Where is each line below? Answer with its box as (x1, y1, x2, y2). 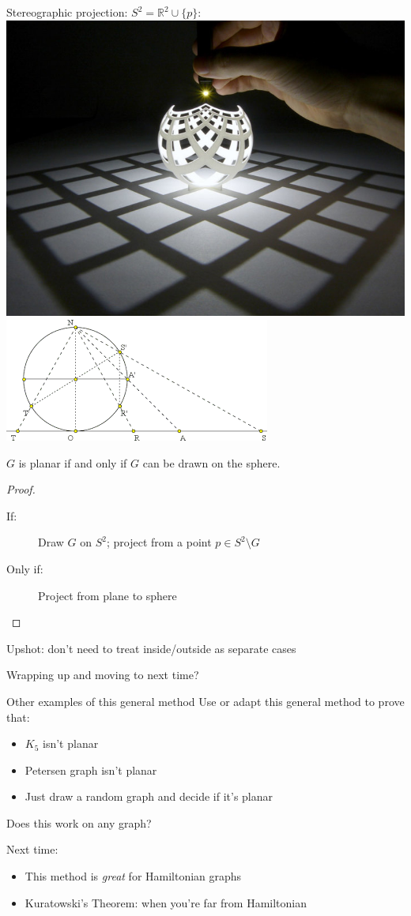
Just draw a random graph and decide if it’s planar (25, 788, 273, 805)
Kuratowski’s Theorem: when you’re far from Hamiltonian (25, 894, 307, 910)
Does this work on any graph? (6, 814, 152, 831)
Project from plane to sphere (38, 587, 177, 603)
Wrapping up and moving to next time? (6, 666, 199, 683)
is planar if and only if (18, 454, 127, 471)
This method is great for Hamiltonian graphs (25, 868, 242, 884)
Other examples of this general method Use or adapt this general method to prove (6, 693, 405, 709)
